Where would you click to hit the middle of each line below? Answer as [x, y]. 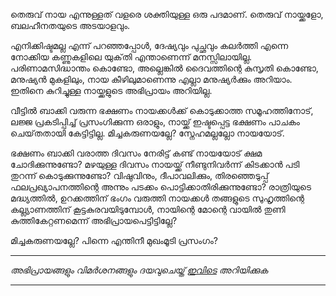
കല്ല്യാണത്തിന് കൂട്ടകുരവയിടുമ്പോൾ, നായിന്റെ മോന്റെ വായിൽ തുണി [148, 209]
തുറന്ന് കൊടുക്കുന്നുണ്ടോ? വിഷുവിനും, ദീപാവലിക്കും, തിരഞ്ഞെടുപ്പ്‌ [139, 175]
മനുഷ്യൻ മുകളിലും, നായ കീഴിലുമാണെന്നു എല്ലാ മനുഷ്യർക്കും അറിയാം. [151, 79]
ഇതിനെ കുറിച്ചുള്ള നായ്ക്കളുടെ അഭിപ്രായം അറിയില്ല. [111, 90]
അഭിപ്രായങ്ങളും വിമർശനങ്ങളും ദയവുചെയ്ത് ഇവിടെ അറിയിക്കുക [139, 270]
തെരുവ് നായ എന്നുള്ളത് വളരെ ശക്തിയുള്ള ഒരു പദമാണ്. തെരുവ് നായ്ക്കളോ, [167, 14]
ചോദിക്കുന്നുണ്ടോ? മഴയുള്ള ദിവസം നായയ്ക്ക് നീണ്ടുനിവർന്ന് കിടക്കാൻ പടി [155, 164]
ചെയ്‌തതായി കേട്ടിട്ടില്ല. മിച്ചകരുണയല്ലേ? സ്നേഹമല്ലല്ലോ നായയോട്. [147, 133]
